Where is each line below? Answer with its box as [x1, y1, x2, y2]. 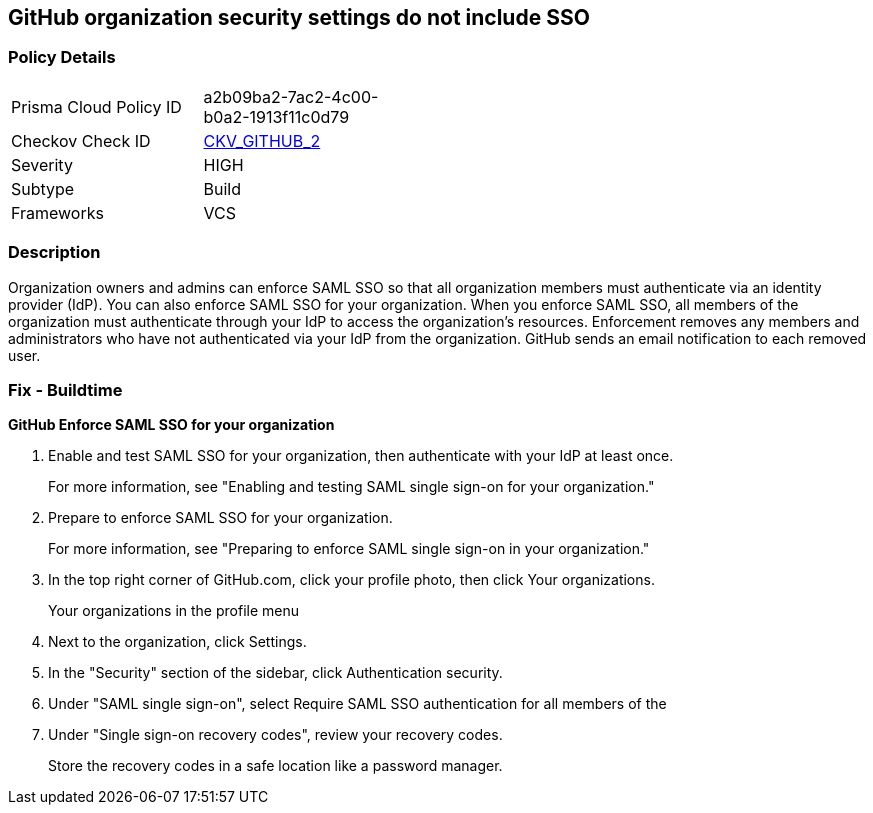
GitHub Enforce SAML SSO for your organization [8, 416, 335, 434]
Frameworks [11, 202, 104, 223]
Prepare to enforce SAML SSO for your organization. [48, 509, 393, 527]
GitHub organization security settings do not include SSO [8, 5, 590, 30]
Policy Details [8, 47, 116, 68]
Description [8, 242, 101, 263]
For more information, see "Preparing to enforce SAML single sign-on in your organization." [48, 540, 650, 558]
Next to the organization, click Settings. [48, 633, 307, 651]
